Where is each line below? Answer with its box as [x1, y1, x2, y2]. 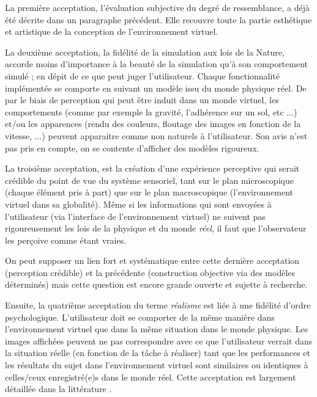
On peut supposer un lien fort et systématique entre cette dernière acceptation [5, 254, 300, 267]
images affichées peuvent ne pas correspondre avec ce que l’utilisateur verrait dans [5, 334, 313, 347]
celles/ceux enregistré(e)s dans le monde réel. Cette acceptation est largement [5, 370, 296, 383]
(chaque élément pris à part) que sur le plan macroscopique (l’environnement [5, 186, 293, 198]
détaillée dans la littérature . [5, 382, 112, 395]
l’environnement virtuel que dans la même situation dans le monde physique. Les [5, 322, 308, 335]
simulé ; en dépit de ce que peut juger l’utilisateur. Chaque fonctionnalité [5, 69, 280, 82]
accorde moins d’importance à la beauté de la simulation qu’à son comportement [5, 57, 308, 70]
